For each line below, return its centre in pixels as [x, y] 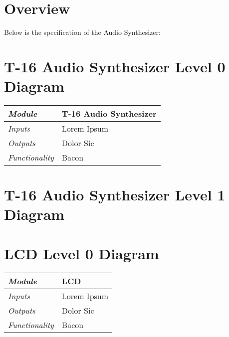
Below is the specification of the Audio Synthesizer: [82, 32]
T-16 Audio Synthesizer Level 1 [115, 195]
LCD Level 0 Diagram [82, 253]
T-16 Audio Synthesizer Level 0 [115, 66]
